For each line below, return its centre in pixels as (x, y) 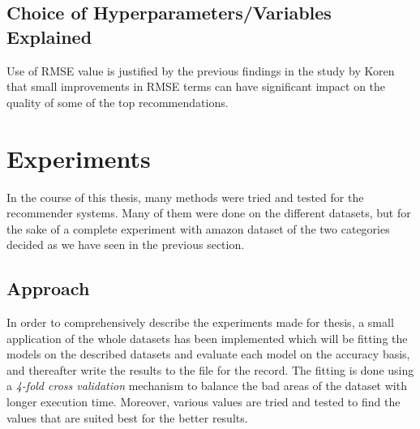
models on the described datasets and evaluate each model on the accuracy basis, (208, 354)
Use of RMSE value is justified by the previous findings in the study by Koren (201, 70)
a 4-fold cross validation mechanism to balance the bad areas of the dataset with (207, 386)
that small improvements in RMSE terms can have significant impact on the (196, 86)
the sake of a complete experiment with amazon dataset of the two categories (198, 228)
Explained (49, 36)
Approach (48, 288)
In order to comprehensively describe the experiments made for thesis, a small (200, 322)
